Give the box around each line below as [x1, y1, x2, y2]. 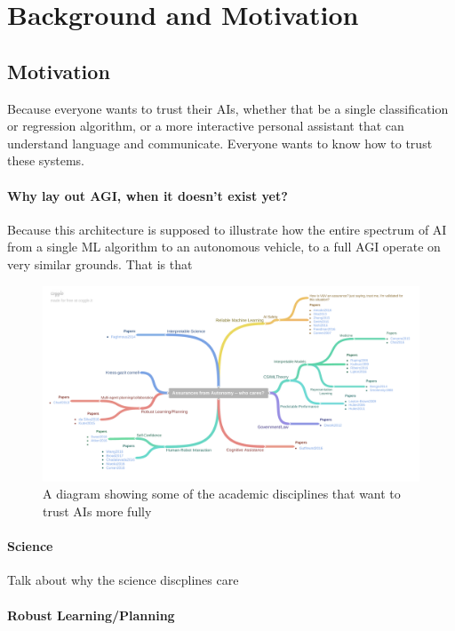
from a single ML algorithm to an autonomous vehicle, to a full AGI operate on [7, 237, 441, 256]
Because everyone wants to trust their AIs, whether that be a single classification [7, 99, 449, 117]
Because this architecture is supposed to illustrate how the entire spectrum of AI [7, 220, 447, 238]
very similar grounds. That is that [7, 254, 193, 273]
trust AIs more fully [43, 502, 152, 520]
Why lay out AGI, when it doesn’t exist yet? [7, 186, 288, 204]
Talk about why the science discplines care [7, 571, 239, 589]
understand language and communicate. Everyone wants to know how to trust [7, 133, 433, 152]
